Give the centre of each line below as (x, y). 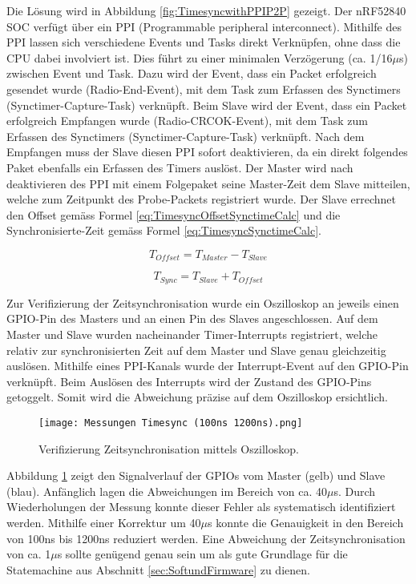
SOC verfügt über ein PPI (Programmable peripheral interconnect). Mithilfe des (204, 26)
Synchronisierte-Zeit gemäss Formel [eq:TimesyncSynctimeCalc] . (164, 230)
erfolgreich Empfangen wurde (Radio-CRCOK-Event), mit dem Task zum (187, 121)
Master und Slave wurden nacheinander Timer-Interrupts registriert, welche (192, 334)
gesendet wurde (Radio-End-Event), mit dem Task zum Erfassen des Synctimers (204, 89)
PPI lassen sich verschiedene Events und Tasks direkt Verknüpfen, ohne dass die (204, 42)
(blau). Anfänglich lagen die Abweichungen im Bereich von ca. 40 (167, 491)
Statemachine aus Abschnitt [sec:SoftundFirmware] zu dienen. (158, 569)
